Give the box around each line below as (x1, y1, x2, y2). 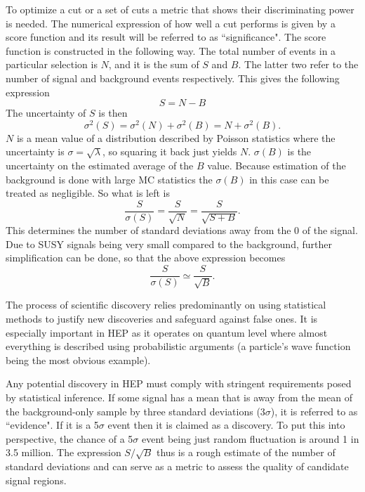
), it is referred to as (270, 403, 358, 418)
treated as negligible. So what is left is (6, 186, 170, 200)
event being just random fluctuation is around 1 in (141, 431, 359, 446)
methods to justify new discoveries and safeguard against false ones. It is (6, 311, 318, 326)
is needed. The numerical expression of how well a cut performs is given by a (6, 15, 336, 30)
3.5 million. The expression (6, 445, 121, 460)
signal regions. (6, 472, 67, 487)
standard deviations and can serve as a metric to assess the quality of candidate (6, 459, 349, 474)
